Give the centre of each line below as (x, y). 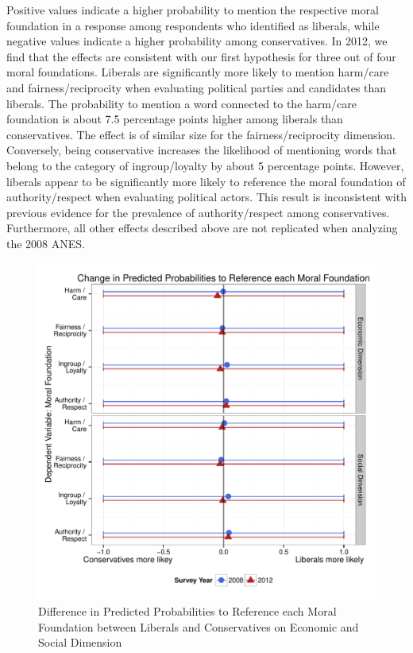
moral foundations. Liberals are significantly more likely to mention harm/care (198, 72)
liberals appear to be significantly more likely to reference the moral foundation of (206, 181)
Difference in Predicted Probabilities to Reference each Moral (187, 611)
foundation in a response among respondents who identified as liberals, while (193, 25)
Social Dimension (80, 642)
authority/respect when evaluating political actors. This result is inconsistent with (206, 197)
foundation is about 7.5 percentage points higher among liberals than (175, 119)
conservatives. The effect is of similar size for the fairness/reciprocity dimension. (201, 134)
